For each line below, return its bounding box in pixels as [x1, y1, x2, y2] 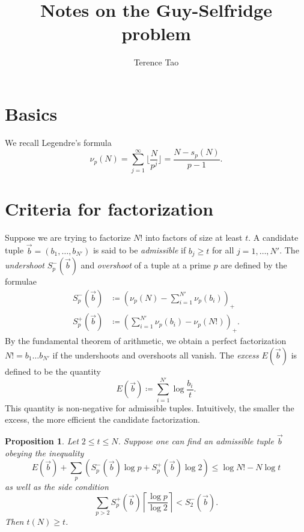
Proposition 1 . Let [5, 435, 79, 447]
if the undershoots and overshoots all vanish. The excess [52, 348, 259, 361]
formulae [5, 275, 37, 288]
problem [121, 21, 191, 46]
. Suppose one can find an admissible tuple [118, 435, 274, 447]
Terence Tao [133, 56, 179, 68]
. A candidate [248, 231, 299, 243]
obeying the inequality [5, 446, 84, 459]
